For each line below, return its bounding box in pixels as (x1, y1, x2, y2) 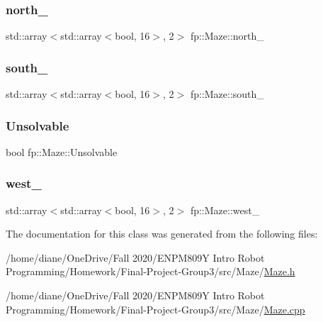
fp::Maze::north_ (190, 28, 264, 43)
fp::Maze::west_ (190, 202, 260, 217)
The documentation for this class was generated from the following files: (6, 226, 318, 241)
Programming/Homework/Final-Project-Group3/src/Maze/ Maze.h (6, 264, 295, 279)
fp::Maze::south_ (190, 87, 264, 101)
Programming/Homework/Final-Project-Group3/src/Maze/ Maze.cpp (6, 301, 305, 316)
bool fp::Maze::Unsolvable (6, 144, 118, 159)
